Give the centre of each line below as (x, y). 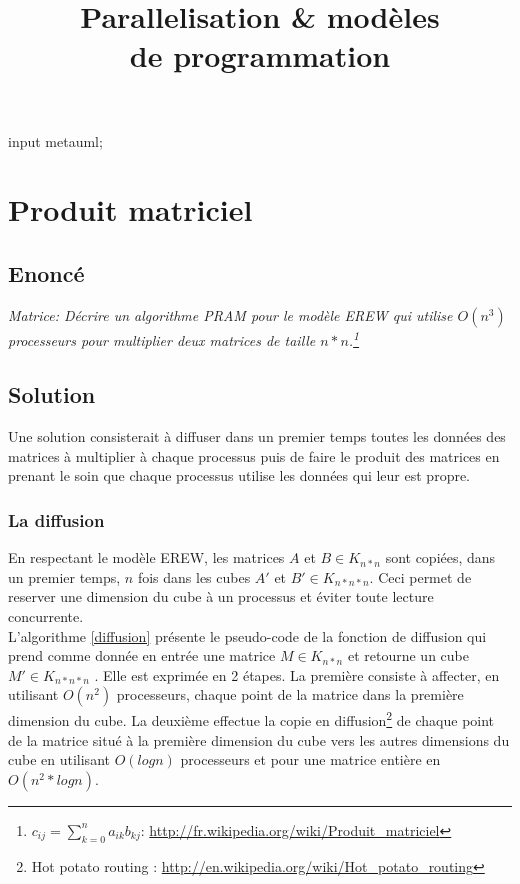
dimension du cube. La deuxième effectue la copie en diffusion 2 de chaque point (251, 718)
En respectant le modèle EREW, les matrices (146, 557)
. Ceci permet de (420, 576)
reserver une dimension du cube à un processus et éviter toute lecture (221, 596)
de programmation (260, 55)
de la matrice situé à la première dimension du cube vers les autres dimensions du (259, 739)
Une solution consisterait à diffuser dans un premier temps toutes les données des (257, 436)
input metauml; (55, 140)
